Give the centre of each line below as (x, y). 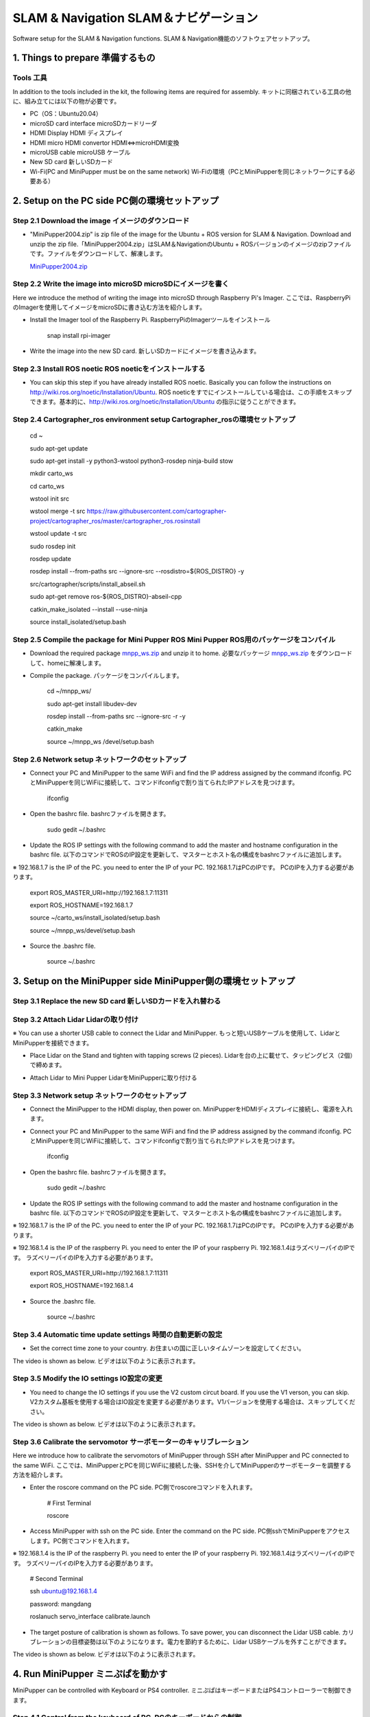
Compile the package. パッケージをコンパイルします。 (106, 675)
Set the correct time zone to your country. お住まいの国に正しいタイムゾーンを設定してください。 (167, 1348)
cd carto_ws (47, 486)
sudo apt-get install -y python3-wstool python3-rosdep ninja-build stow (132, 461)
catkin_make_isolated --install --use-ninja (89, 609)
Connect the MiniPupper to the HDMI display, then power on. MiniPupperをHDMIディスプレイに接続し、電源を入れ (191, 1108)
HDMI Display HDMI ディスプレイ (76, 133)
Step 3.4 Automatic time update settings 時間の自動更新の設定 (118, 1334)
